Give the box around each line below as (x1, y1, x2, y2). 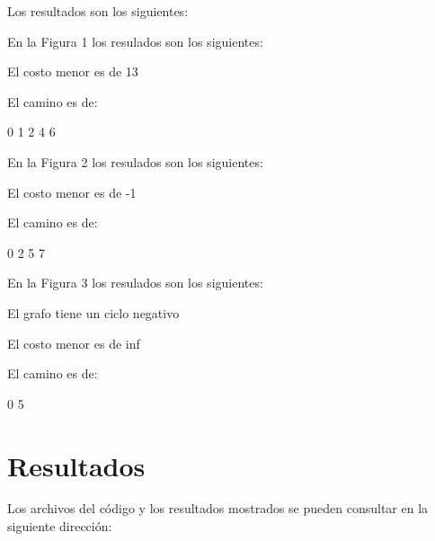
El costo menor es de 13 (7, 62, 138, 81)
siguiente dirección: (7, 517, 112, 536)
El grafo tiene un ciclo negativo (7, 303, 180, 322)
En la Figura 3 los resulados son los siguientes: (7, 273, 263, 292)
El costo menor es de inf (7, 333, 140, 352)
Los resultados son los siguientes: (7, 2, 189, 20)
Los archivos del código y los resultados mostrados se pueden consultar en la (7, 499, 429, 518)
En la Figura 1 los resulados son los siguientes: (7, 31, 263, 50)
